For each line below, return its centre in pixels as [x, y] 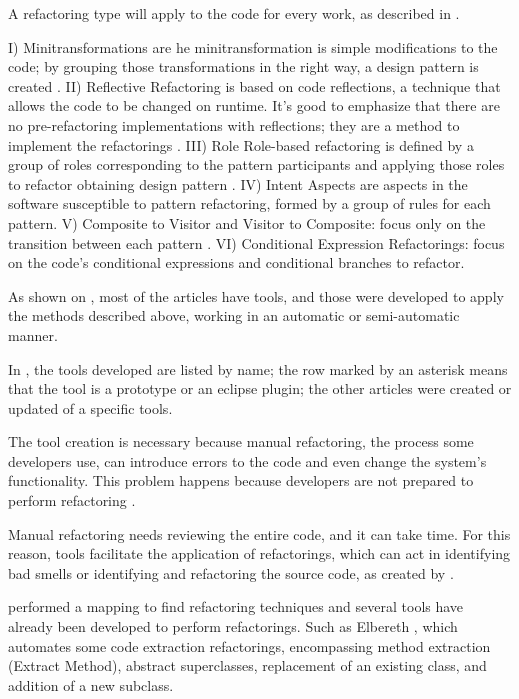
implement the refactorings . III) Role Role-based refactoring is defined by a [241, 144]
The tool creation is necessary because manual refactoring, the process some [241, 441]
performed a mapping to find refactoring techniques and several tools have [236, 606]
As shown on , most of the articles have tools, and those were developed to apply [256, 295]
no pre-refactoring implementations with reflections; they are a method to [234, 124]
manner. [33, 334]
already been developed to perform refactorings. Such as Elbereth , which [233, 626]
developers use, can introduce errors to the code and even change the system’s [247, 460]
